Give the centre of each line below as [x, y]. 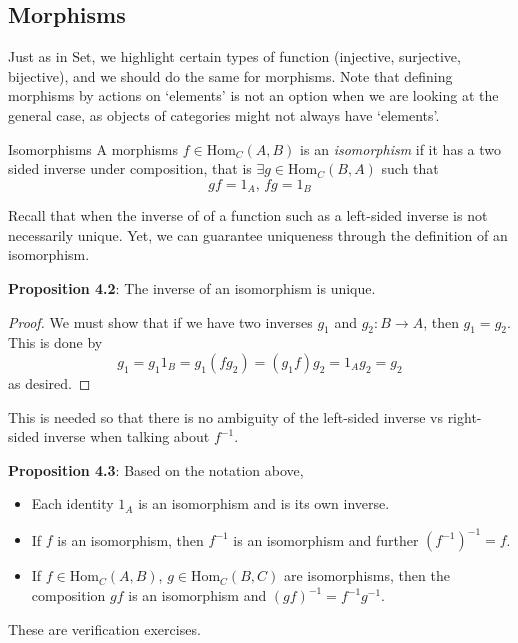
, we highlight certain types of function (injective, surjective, [276, 56]
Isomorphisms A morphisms [93, 148]
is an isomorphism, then [130, 539]
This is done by [55, 342]
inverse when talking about [126, 436]
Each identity [72, 503]
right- [464, 416]
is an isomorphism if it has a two [401, 148]
